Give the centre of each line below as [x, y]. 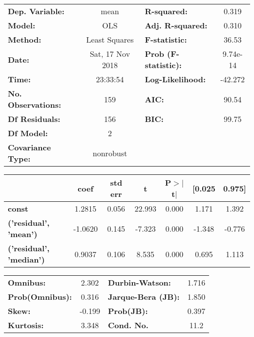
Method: [25, 39]
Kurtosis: [26, 325]
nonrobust [110, 153]
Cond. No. [128, 325]
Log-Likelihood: [175, 79]
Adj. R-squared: [176, 25]
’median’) [26, 259]
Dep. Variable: [36, 11]
